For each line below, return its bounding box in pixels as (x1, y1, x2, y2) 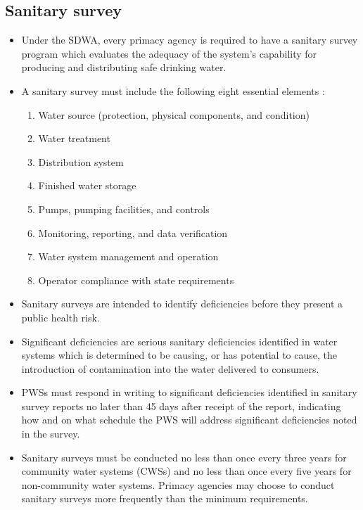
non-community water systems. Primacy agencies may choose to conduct (21, 477, 335, 492)
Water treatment (38, 131, 110, 146)
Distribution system (38, 154, 124, 169)
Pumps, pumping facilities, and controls (38, 201, 210, 216)
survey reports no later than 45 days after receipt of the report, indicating (21, 398, 341, 413)
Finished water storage (38, 178, 136, 193)
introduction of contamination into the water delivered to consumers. (21, 361, 319, 376)
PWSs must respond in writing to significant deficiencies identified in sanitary (21, 385, 357, 400)
